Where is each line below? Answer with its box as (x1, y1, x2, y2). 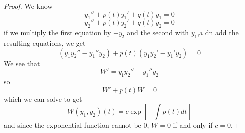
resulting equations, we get (4, 37, 86, 48)
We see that (4, 58, 40, 68)
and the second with (127, 27, 189, 38)
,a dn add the (197, 27, 239, 38)
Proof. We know (4, 1, 53, 11)
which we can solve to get (4, 93, 82, 104)
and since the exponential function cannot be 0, (4, 120, 149, 130)
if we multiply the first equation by (4, 27, 111, 38)
